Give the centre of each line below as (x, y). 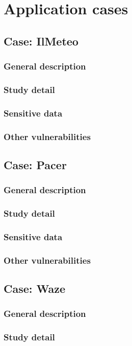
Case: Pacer (35, 164)
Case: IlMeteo (41, 41)
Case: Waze (35, 289)
